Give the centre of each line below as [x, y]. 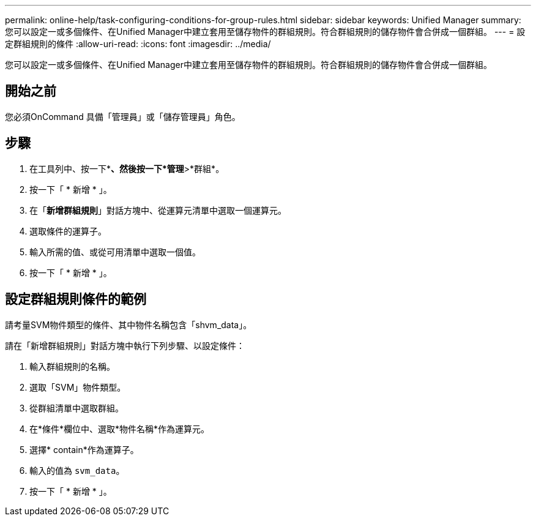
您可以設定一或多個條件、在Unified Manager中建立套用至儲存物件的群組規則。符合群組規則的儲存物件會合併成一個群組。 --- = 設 [265, 32]
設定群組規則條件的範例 [76, 299]
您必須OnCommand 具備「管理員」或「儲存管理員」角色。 [123, 116]
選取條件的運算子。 [68, 231]
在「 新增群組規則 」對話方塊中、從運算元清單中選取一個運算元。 [158, 210]
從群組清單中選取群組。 [76, 408]
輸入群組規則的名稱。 [72, 366]
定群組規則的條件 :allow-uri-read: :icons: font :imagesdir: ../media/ [138, 44]
